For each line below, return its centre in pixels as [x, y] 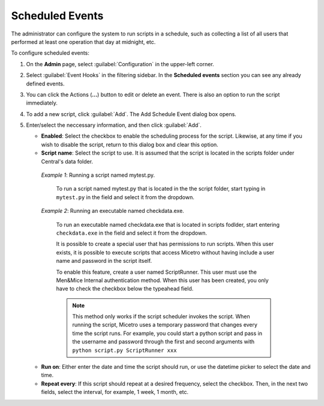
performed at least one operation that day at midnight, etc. [83, 42]
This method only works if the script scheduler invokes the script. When [161, 316]
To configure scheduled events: [50, 53]
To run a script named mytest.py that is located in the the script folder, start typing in [161, 189]
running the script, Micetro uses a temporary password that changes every [165, 325]
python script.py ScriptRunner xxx [124, 350]
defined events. [46, 84]
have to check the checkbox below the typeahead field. [125, 289]
